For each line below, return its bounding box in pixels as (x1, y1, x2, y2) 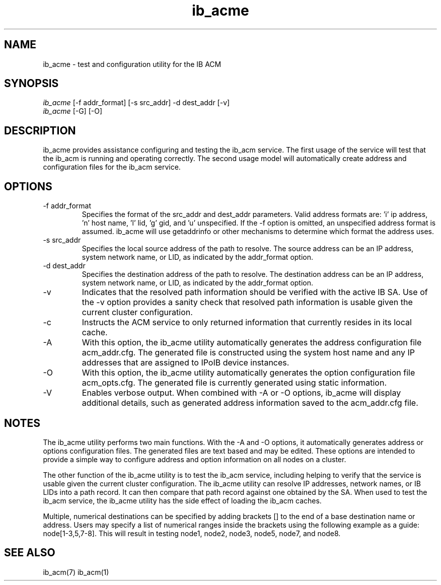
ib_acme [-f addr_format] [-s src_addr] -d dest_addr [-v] (43, 98, 230, 107)
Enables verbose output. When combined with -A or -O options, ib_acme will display (82, 388, 401, 398)
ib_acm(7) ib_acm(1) (43, 567, 109, 576)
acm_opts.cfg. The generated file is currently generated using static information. (82, 378, 387, 388)
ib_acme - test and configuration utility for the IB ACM (43, 59, 222, 68)
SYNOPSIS (4, 77, 59, 90)
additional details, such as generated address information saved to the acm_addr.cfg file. (82, 398, 418, 408)
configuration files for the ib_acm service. (43, 163, 181, 172)
